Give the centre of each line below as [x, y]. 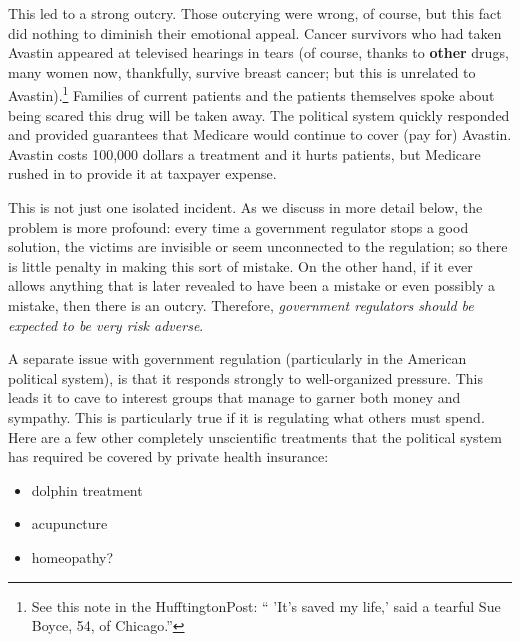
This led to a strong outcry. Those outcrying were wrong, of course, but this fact [255, 13]
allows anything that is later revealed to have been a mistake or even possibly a [251, 285]
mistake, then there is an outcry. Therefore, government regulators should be [241, 304]
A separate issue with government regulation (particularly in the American [237, 358]
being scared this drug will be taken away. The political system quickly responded [259, 114]
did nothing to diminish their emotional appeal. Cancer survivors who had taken [255, 32]
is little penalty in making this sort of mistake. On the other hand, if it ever [240, 265]
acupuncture [69, 523]
